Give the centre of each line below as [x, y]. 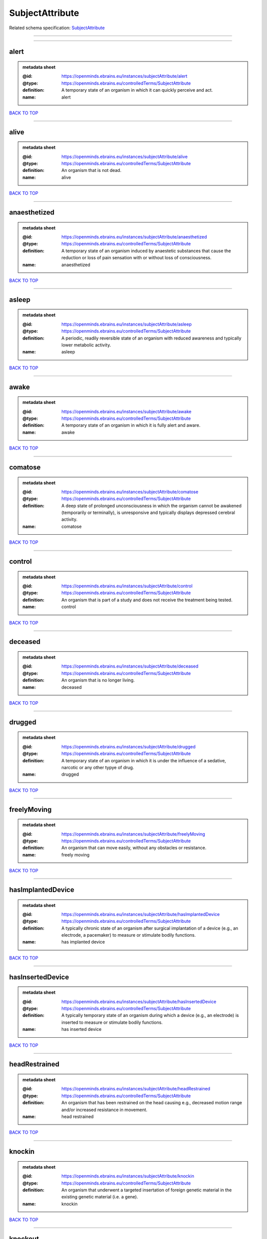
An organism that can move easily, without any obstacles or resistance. [134, 848]
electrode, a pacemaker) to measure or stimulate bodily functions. [129, 935]
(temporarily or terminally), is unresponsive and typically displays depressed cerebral [148, 512]
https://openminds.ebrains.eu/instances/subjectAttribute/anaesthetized [134, 237]
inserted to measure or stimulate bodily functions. [112, 1022]
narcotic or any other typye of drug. [98, 767]
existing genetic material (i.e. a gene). [100, 1197]
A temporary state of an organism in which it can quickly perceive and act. [137, 90]
